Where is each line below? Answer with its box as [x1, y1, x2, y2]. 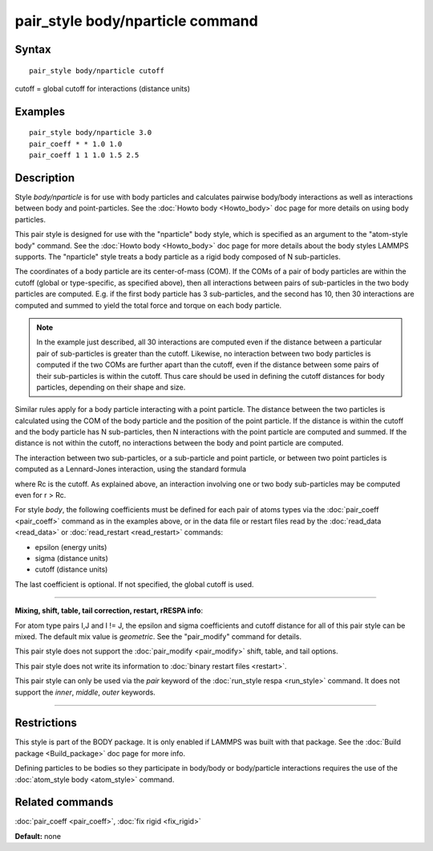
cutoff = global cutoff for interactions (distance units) [14, 83, 191, 93]
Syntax [14, 43, 51, 56]
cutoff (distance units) [34, 564, 108, 574]
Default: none [14, 831, 62, 841]
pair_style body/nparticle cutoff [29, 66, 164, 75]
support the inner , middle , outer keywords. [14, 687, 156, 697]
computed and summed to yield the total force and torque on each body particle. [14, 300, 282, 310]
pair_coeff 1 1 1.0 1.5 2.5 [29, 151, 140, 160]
